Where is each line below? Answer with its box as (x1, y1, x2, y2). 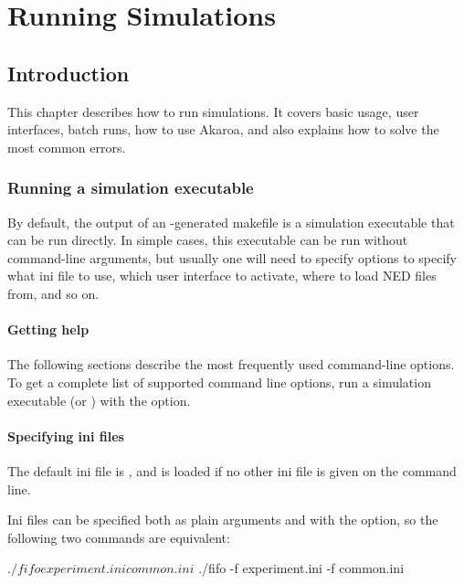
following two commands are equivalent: (7, 527, 230, 547)
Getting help (7, 320, 90, 339)
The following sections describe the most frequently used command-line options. (7, 355, 455, 374)
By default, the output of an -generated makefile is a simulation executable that (7, 212, 455, 231)
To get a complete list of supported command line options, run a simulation (7, 372, 431, 391)
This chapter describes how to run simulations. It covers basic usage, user (7, 101, 419, 121)
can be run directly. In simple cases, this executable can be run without (7, 230, 408, 250)
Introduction (7, 58, 130, 87)
